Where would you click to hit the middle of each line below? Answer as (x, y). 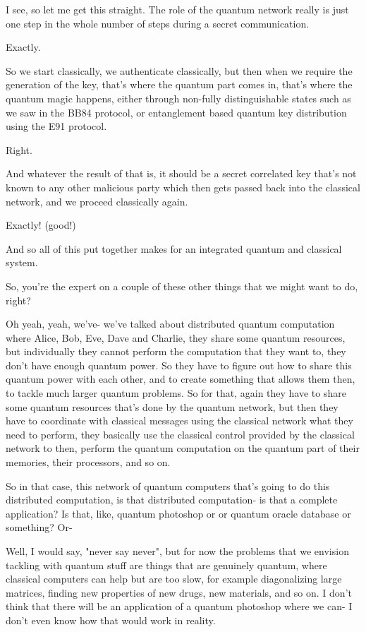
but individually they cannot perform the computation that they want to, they (176, 351)
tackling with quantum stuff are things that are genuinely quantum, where (166, 565)
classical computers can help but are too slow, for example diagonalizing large (174, 579)
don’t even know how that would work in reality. (111, 620)
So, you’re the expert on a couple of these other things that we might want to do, (182, 286)
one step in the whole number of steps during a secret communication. (158, 23)
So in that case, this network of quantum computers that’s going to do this (168, 485)
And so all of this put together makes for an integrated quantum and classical (174, 248)
